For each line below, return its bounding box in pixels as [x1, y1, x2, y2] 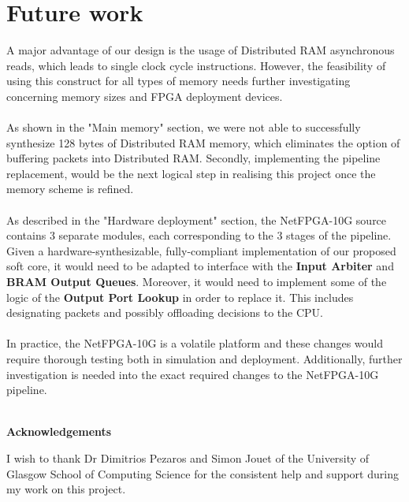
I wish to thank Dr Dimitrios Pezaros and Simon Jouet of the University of [6, 449, 370, 466]
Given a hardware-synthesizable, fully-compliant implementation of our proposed [6, 242, 396, 258]
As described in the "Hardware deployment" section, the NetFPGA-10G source [6, 211, 387, 228]
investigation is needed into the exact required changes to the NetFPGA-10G [6, 366, 379, 382]
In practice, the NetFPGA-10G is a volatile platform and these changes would [6, 335, 384, 351]
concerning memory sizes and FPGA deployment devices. [6, 87, 283, 104]
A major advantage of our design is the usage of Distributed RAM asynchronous [6, 42, 395, 58]
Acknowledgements [6, 423, 112, 440]
